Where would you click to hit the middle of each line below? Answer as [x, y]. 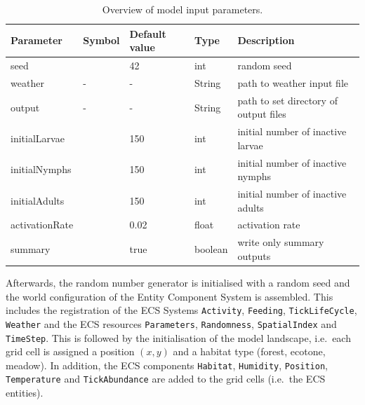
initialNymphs [41, 169]
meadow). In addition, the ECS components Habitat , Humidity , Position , [167, 365]
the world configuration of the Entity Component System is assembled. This [170, 296]
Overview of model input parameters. [182, 9]
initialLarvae [38, 138]
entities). [25, 393]
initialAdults [38, 200]
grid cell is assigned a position [70, 351]
